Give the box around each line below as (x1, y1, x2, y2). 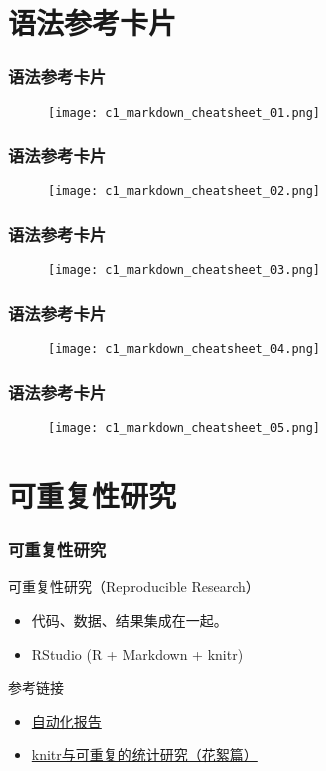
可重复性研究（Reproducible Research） (8, 576, 260, 597)
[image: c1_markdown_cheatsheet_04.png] (48, 342, 321, 357)
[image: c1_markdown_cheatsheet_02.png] (48, 184, 321, 199)
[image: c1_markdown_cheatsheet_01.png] (48, 105, 321, 120)
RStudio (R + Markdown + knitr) (31, 643, 244, 664)
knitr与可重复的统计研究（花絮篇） (31, 744, 258, 765)
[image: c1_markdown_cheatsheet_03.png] (48, 263, 321, 278)
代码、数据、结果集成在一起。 (31, 609, 228, 630)
